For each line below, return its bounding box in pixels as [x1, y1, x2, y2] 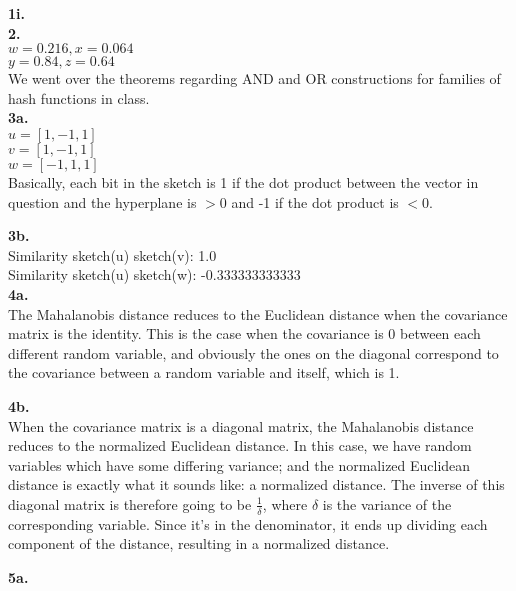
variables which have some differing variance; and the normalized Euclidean [8, 454, 471, 475]
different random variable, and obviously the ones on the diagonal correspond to [8, 342, 499, 363]
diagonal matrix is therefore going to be [8, 493, 252, 514]
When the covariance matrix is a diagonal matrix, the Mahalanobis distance [8, 415, 474, 436]
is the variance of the [322, 493, 452, 514]
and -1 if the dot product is [231, 191, 399, 212]
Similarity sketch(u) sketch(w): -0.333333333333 [8, 264, 301, 285]
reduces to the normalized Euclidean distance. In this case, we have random [8, 435, 472, 456]
